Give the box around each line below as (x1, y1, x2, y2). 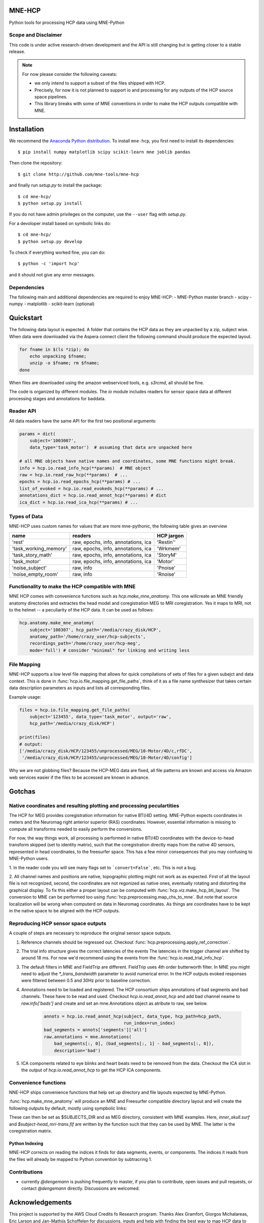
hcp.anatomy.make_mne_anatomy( (19, 620, 95, 626)
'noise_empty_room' (12, 570, 59, 577)
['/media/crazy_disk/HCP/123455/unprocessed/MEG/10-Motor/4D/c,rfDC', (19, 748, 193, 753)
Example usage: (9, 694, 42, 700)
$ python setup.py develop (18, 239, 83, 244)
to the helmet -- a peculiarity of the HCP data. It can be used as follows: (9, 607, 154, 613)
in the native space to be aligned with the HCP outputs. (9, 907, 120, 913)
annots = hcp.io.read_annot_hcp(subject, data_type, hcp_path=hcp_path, (44, 1013, 222, 1019)
